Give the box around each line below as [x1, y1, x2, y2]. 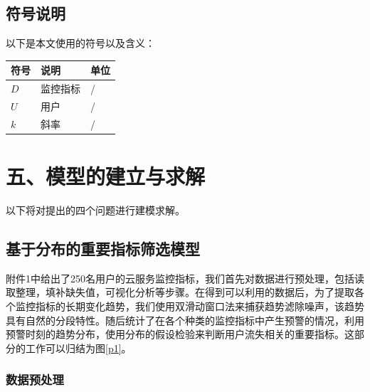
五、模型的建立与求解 [6, 161, 206, 191]
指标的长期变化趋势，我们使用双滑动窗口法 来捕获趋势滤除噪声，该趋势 [35, 299, 364, 314]
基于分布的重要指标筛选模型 [6, 238, 200, 260]
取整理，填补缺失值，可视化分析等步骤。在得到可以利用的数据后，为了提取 [6, 285, 354, 300]
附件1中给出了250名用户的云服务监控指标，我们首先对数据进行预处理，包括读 [6, 270, 364, 285]
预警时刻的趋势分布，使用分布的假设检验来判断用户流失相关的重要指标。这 [6, 327, 354, 341]
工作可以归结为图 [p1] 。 [25, 340, 132, 355]
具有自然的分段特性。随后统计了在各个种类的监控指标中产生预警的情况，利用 [6, 312, 364, 327]
